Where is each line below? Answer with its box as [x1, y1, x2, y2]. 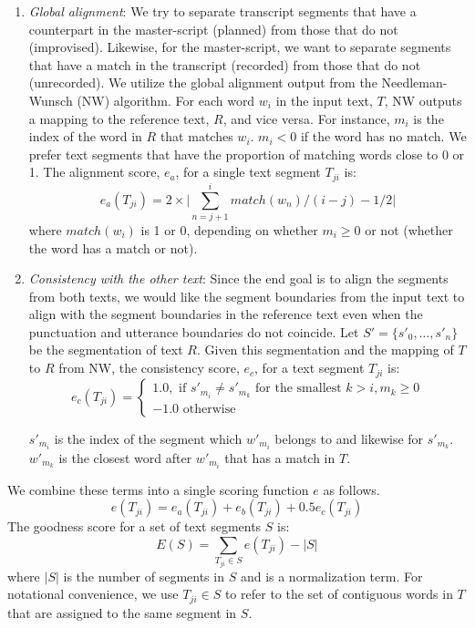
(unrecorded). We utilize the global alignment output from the [28, 73, 377, 92]
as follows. [323, 479, 380, 499]
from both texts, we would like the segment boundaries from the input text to [28, 286, 465, 305]
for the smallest [255, 382, 342, 396]
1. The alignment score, [28, 162, 160, 181]
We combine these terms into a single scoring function [7, 479, 309, 499]
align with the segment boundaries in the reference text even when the [28, 304, 423, 324]
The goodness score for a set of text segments [7, 517, 262, 536]
